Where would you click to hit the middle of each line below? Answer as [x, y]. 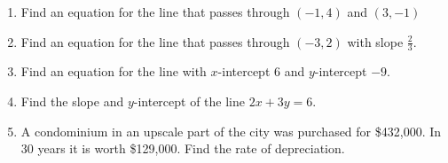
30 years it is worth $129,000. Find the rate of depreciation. [183, 148]
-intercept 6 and [261, 71]
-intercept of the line [189, 101]
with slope [375, 41]
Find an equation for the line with [114, 71]
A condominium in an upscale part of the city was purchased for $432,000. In [231, 131]
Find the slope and [72, 101]
